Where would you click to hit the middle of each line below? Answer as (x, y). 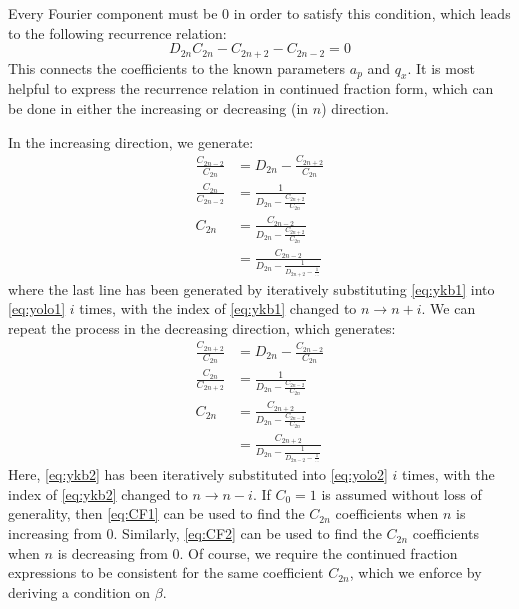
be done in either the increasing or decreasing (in (158, 108)
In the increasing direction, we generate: (131, 141)
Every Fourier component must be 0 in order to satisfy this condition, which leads (259, 13)
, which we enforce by (415, 572)
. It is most (441, 67)
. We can (448, 308)
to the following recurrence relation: (117, 32)
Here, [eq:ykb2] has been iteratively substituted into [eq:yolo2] (198, 474)
